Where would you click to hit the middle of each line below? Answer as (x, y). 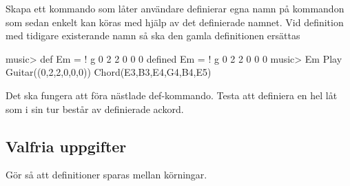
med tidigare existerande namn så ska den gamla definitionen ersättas (153, 35)
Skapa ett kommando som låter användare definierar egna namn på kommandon (175, 8)
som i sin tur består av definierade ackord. (95, 108)
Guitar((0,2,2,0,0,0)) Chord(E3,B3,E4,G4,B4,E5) (109, 72)
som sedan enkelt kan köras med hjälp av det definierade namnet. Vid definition (175, 22)
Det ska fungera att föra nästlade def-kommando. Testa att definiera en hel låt (172, 95)
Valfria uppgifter (66, 146)
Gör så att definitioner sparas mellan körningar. (106, 175)
